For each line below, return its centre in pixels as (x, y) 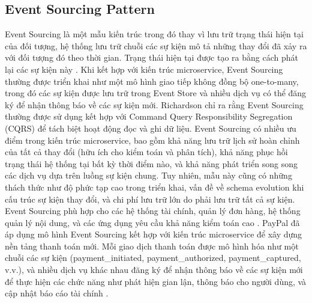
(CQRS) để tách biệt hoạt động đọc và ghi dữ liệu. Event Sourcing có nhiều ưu (151, 128)
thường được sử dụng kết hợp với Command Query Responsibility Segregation (149, 116)
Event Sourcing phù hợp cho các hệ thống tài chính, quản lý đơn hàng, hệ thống (153, 211)
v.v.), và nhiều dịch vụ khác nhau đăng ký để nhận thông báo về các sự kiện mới (154, 270)
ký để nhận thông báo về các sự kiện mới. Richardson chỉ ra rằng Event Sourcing (154, 104)
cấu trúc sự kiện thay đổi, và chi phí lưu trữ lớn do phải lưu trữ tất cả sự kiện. (150, 199)
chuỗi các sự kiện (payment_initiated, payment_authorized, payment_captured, (153, 258)
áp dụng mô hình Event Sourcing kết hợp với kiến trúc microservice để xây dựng (154, 234)
